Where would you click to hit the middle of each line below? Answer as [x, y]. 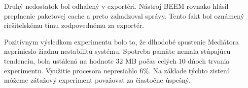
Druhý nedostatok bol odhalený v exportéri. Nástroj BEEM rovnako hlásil [116, 6]
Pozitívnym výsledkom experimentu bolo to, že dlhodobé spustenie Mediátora [122, 41]
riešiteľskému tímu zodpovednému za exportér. [74, 25]
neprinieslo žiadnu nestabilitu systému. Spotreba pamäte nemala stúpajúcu [117, 51]
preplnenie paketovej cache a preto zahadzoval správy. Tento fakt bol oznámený [124, 15]
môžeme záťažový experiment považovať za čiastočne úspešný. [97, 80]
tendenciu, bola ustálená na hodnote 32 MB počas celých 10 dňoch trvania [117, 60]
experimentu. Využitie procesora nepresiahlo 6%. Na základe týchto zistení [117, 70]
